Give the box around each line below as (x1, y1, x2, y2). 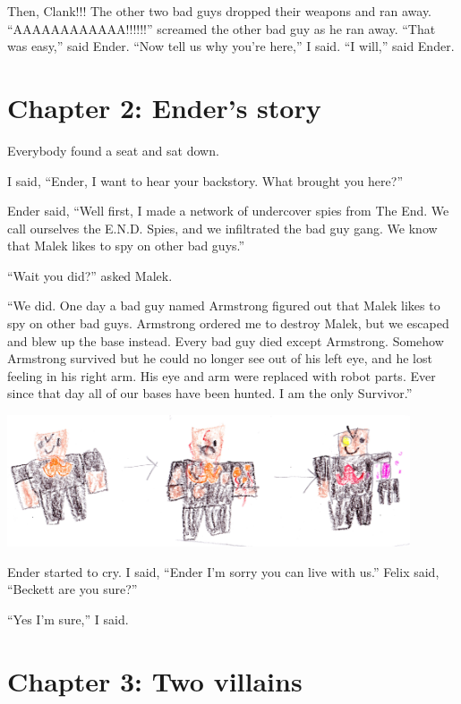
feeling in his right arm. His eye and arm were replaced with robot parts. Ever (7, 366, 436, 385)
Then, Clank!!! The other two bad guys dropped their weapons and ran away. (7, 2, 432, 20)
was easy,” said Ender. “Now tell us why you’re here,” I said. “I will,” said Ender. (7, 37, 455, 55)
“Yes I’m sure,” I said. (7, 610, 129, 629)
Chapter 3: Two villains (7, 662, 303, 699)
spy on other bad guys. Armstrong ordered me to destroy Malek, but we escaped (7, 314, 449, 333)
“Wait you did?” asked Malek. (7, 266, 173, 284)
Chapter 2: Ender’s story (7, 89, 321, 125)
